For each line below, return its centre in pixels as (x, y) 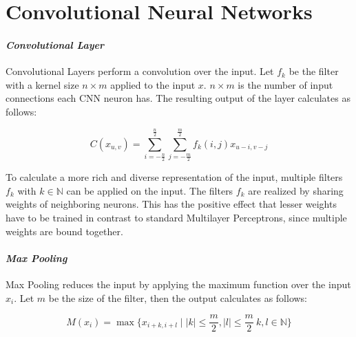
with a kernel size (42, 84)
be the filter (314, 71)
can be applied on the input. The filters (150, 190)
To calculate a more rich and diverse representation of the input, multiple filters (174, 177)
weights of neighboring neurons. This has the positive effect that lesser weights (171, 204)
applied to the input (153, 84)
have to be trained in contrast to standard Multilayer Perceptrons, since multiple (176, 218)
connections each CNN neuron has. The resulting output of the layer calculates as (178, 98)
